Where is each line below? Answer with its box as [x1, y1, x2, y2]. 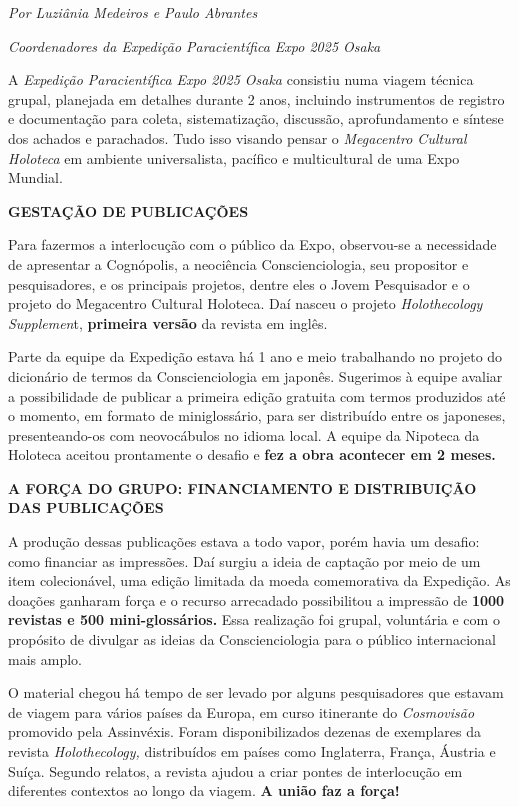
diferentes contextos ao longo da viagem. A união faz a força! [8, 780, 400, 801]
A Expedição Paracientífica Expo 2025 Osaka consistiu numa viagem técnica [8, 69, 474, 90]
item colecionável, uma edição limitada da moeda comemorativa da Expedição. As [8, 570, 511, 591]
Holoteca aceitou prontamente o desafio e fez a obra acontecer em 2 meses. [8, 444, 496, 465]
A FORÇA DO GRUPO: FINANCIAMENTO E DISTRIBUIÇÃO [8, 477, 477, 498]
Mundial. [8, 167, 63, 188]
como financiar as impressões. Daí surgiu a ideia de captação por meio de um [8, 550, 481, 571]
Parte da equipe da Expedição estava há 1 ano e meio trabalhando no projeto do [8, 346, 503, 367]
